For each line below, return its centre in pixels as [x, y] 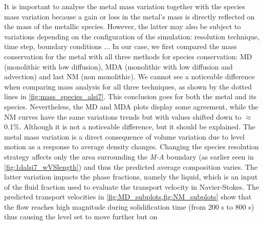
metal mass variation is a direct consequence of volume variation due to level [125, 136]
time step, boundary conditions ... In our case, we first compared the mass [120, 46]
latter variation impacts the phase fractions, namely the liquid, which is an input [131, 177]
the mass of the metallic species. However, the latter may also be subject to [123, 26]
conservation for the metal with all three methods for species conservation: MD [128, 56]
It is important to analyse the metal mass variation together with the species [125, 6]
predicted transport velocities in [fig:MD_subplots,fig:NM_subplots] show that [128, 197]
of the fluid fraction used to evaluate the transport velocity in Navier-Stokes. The [132, 186]
